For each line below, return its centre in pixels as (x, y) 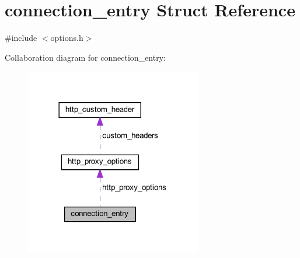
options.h (67, 38)
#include (21, 38)
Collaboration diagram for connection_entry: (85, 57)
